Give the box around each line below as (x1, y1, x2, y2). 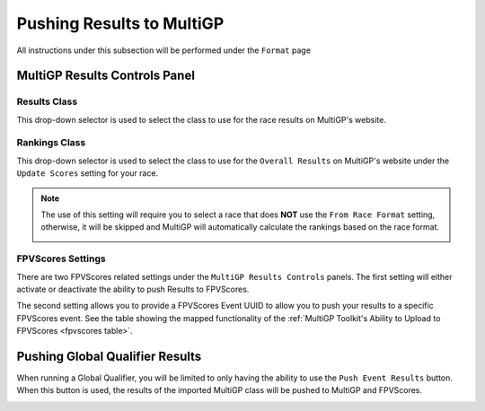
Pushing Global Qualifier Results (16, 348, 202, 363)
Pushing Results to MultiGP (16, 13, 225, 33)
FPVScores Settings (16, 252, 107, 265)
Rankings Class (16, 136, 86, 149)
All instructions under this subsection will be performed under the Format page (16, 45, 312, 56)
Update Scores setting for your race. (16, 168, 159, 179)
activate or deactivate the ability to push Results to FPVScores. (16, 284, 250, 294)
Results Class (16, 95, 78, 108)
